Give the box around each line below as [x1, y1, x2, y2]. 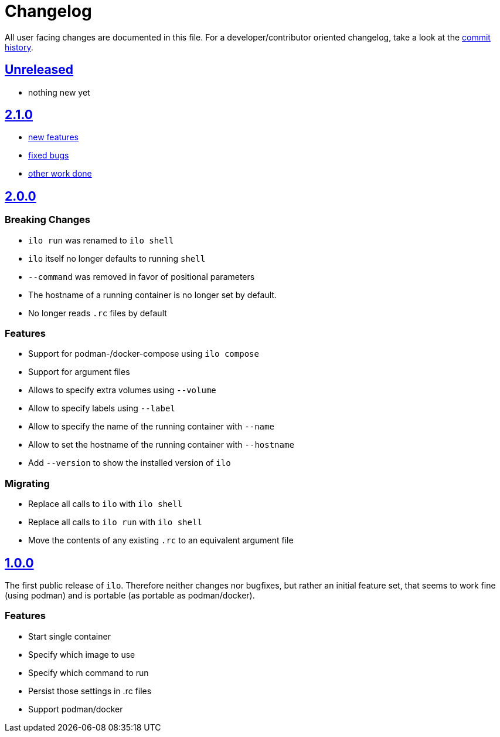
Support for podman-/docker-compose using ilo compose [28, 349, 259, 359]
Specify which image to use [28, 649, 135, 660]
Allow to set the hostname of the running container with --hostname [28, 440, 294, 450]
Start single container [28, 631, 111, 641]
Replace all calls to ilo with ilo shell [28, 499, 183, 509]
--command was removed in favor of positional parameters [28, 271, 255, 282]
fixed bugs [28, 150, 69, 161]
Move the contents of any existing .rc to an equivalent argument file [28, 535, 294, 546]
